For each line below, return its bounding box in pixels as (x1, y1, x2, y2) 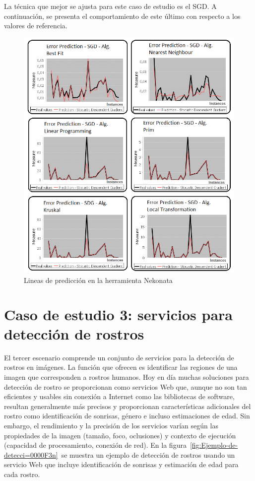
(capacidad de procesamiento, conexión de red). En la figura (4, 440, 187, 450)
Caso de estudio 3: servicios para (4, 304, 233, 324)
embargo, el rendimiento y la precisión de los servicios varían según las (4, 420, 218, 430)
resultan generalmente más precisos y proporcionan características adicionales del (4, 401, 251, 411)
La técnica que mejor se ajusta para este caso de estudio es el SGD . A (4, 1, 217, 11)
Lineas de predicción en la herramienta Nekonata (24, 275, 173, 285)
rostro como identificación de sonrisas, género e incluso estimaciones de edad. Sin (4, 411, 250, 421)
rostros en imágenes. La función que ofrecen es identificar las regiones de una (4, 362, 238, 372)
